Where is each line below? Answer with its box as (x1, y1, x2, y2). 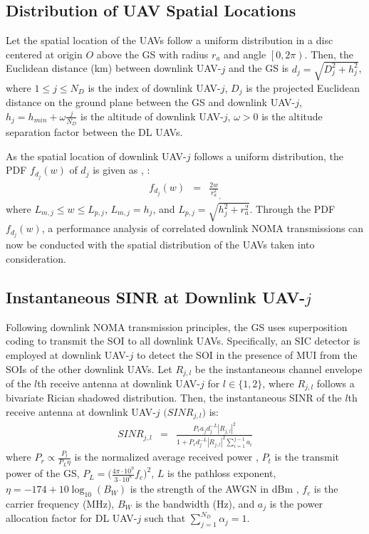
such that (144, 511, 186, 525)
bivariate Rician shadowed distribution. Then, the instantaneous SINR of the (6, 390, 342, 405)
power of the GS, (6, 466, 80, 481)
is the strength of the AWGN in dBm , (130, 481, 299, 496)
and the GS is (228, 61, 289, 75)
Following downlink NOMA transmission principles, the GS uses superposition (6, 319, 348, 334)
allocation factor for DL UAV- (6, 511, 137, 525)
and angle (224, 46, 266, 61)
